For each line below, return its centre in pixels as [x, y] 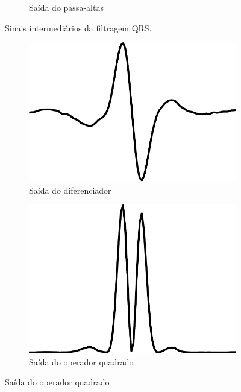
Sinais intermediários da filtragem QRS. [78, 27]
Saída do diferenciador [70, 190]
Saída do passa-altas [66, 7]
